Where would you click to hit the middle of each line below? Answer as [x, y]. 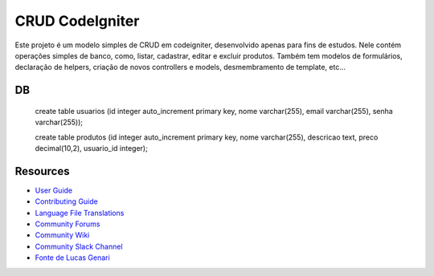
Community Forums [68, 224]
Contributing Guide [66, 201]
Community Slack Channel [79, 246]
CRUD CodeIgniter [77, 21]
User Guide [54, 190]
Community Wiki [62, 235]
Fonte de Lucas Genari [72, 258]
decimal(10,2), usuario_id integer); [91, 148]
